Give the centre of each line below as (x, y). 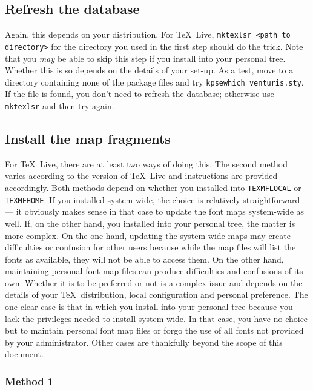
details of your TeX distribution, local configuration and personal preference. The (156, 294)
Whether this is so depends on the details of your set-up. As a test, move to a (149, 70)
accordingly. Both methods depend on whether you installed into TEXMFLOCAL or (153, 187)
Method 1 (29, 381)
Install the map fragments (88, 138)
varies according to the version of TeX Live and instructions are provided (141, 176)
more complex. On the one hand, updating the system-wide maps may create (148, 235)
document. (24, 354)
